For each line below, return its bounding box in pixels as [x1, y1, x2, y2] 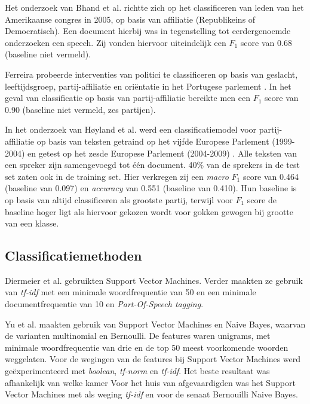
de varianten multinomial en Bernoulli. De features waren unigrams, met [5, 329, 271, 342]
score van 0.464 [243, 170, 299, 182]
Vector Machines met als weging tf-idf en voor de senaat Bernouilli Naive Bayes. [5, 388, 298, 400]
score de [247, 193, 277, 206]
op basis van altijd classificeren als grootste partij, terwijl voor [5, 193, 233, 206]
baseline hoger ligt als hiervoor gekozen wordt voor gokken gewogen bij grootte [5, 205, 293, 218]
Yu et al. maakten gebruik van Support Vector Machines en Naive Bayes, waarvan [5, 317, 306, 330]
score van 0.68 [240, 36, 292, 48]
